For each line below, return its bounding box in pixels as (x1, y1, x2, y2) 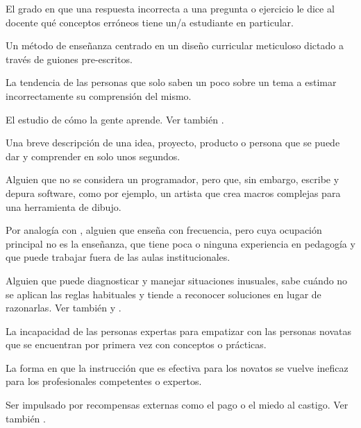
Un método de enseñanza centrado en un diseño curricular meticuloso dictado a (6, 38, 344, 53)
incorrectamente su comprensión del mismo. (6, 88, 192, 103)
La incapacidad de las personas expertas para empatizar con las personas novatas (6, 323, 351, 338)
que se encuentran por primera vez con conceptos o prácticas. (6, 337, 267, 352)
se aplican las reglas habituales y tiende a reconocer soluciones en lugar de (6, 286, 321, 301)
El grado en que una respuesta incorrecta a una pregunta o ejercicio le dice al (6, 1, 335, 15)
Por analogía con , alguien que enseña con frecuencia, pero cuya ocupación (6, 223, 322, 237)
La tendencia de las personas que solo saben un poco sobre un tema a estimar (6, 75, 337, 89)
